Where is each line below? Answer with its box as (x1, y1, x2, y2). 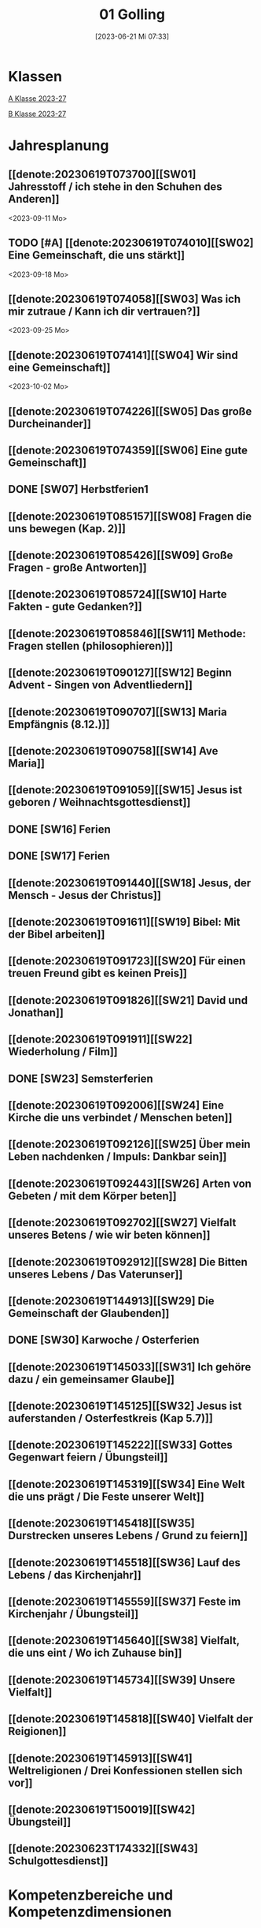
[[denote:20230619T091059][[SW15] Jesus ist (8, 783, 242, 797)
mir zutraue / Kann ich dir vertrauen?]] (8, 304, 200, 318)
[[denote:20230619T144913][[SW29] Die (8, 1294, 215, 1307)
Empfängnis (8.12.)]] (8, 718, 110, 731)
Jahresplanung (8, 136, 109, 155)
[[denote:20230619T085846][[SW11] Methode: (8, 627, 246, 640)
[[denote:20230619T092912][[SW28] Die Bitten (8, 1255, 248, 1269)
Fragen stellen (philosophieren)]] (8, 639, 174, 652)
